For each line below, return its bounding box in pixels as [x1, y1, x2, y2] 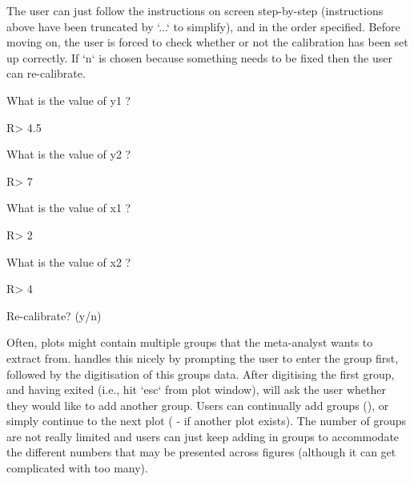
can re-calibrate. [6, 65, 86, 82]
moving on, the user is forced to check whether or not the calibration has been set [6, 34, 408, 50]
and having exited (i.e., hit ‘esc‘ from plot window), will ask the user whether [6, 381, 387, 398]
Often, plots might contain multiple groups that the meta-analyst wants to [6, 334, 373, 351]
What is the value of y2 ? [6, 146, 131, 163]
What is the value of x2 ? [6, 253, 131, 270]
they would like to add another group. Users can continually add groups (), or [6, 396, 389, 413]
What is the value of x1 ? [6, 199, 131, 216]
